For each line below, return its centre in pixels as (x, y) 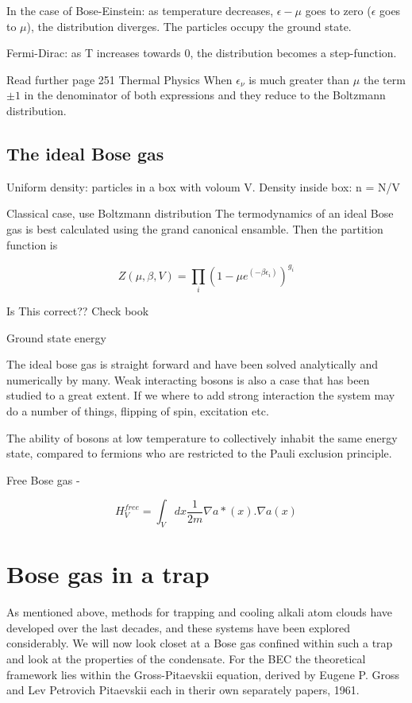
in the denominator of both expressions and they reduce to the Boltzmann (205, 95)
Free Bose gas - (43, 479)
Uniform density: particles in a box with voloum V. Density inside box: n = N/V (204, 186)
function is (32, 244)
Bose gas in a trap (108, 574)
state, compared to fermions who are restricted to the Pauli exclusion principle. (199, 453)
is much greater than (299, 79)
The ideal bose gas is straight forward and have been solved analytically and (192, 364)
